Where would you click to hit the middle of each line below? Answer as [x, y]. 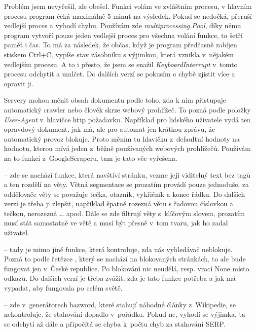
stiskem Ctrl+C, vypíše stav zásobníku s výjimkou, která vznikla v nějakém [119, 54]
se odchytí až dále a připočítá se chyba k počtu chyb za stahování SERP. [115, 323]
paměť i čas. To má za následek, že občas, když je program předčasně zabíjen [121, 45]
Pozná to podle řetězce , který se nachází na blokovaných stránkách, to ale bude [125, 259]
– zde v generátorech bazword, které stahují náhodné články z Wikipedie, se [120, 304]
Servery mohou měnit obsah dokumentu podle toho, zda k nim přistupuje [115, 100]
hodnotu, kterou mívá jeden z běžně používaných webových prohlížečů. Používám [128, 148]
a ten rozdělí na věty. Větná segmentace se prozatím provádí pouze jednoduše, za [127, 184]
